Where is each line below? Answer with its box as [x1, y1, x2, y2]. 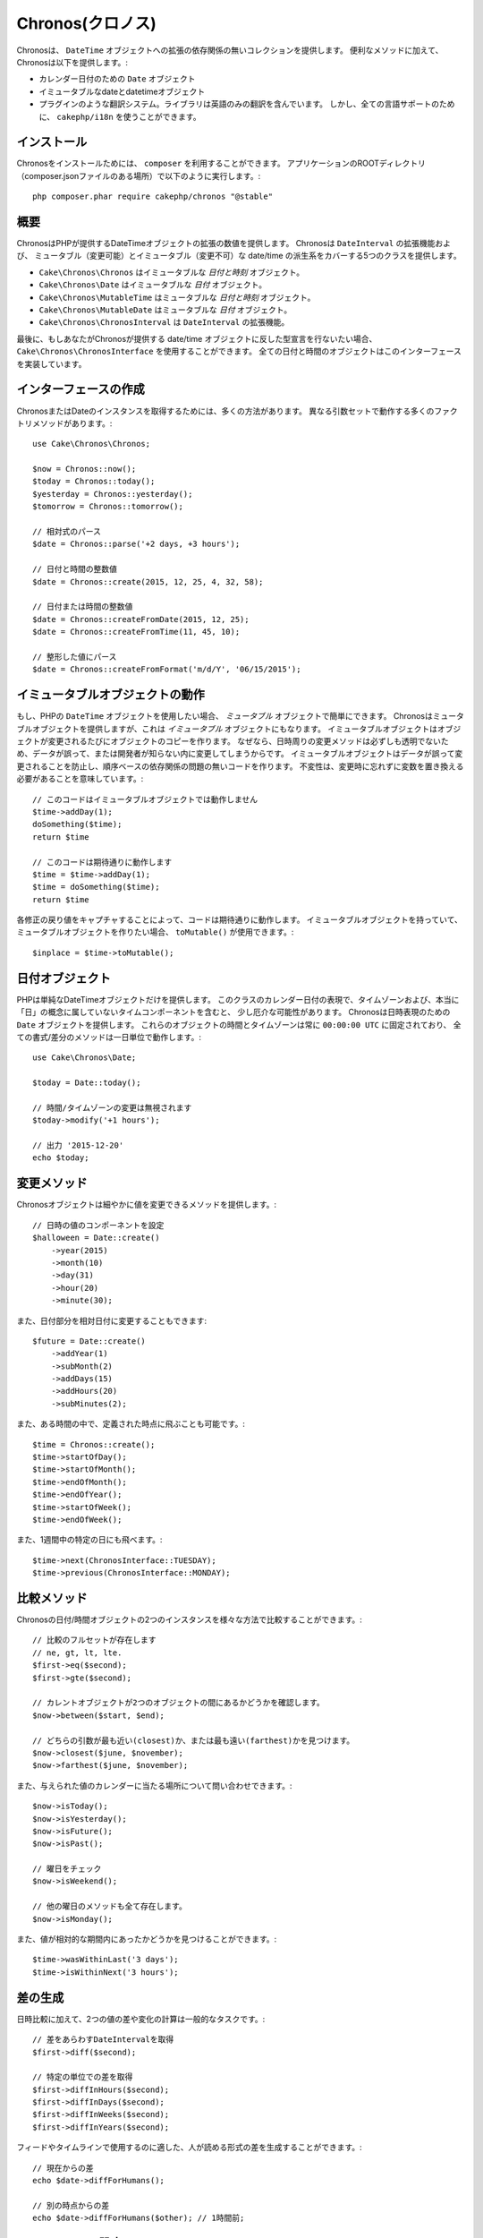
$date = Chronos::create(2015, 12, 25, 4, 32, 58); [32, 577, 264, 586]
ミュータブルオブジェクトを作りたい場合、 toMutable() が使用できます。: [16, 927, 294, 937]
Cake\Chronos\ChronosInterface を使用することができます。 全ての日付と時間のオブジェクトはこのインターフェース [16, 346, 462, 357]
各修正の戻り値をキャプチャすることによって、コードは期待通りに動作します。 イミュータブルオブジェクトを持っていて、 [16, 914, 462, 926]
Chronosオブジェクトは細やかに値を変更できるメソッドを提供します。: [16, 1200, 277, 1210]
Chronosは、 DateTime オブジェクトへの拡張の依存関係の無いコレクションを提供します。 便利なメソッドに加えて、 [16, 45, 444, 56]
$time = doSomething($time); [32, 882, 160, 893]
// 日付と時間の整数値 [32, 564, 118, 575]
